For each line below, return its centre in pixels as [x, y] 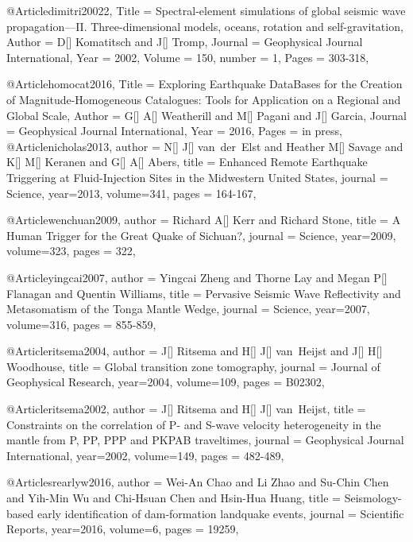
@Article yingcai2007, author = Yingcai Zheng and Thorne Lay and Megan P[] [197, 277]
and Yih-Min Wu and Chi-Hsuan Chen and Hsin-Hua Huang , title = [174, 498]
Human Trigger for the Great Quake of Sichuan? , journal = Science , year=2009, [201, 235]
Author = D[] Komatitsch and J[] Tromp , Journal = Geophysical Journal [185, 42]
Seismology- [373, 498]
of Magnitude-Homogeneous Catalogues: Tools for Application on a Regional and [204, 99]
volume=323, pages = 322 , [71, 251]
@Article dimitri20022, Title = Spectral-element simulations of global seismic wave [206, 10]
